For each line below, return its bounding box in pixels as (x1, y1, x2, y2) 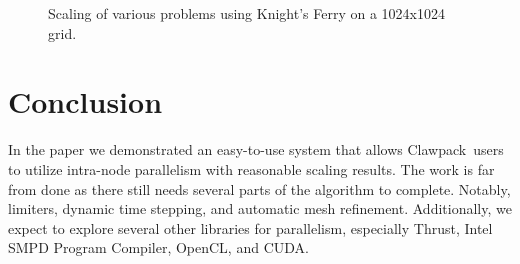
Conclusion (8, 81, 163, 122)
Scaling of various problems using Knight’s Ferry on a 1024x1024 (48, 3, 445, 23)
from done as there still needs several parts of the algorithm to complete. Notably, (8, 178, 511, 199)
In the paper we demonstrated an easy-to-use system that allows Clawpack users (8, 139, 504, 160)
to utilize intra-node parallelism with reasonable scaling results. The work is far (8, 158, 495, 179)
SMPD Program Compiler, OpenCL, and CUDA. (8, 237, 309, 258)
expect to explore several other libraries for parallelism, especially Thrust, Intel (8, 217, 493, 238)
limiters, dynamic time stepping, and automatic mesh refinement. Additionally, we (8, 198, 512, 219)
